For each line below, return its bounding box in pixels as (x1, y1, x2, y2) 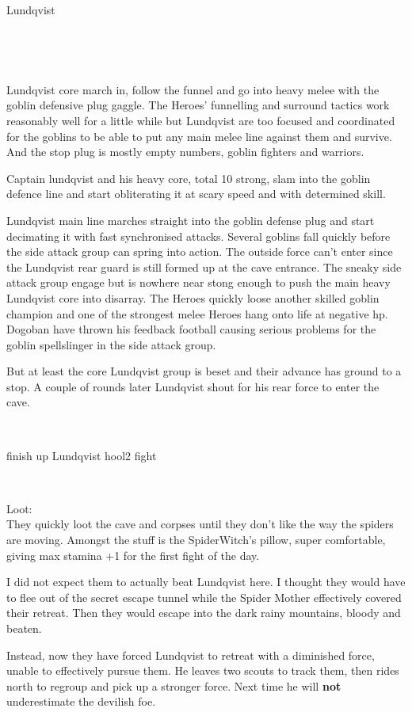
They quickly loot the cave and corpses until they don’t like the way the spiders (6, 516, 394, 532)
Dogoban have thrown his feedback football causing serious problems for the (6, 321, 376, 337)
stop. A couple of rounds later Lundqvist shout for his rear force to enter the (6, 378, 380, 394)
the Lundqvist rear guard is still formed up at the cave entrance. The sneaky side (6, 258, 402, 275)
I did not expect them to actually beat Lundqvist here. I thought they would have (6, 573, 406, 590)
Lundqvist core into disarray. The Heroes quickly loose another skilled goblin (6, 289, 380, 306)
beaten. (6, 620, 42, 636)
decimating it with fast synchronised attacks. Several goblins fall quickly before (6, 227, 391, 244)
